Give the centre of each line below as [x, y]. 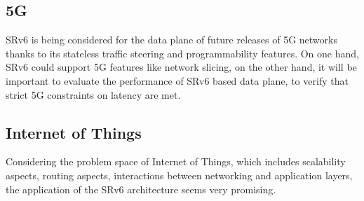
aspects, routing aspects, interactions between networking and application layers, [179, 175]
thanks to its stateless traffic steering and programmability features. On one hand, [182, 53]
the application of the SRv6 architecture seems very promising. [141, 189]
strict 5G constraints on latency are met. [93, 94]
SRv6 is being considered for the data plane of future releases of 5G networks [171, 40]
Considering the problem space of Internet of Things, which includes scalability [176, 161]
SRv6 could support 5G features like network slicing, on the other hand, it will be [181, 67]
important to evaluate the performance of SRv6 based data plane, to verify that [177, 80]
